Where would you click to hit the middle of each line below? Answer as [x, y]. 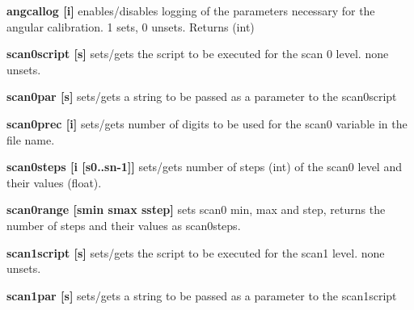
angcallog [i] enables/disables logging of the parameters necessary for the [191, 10]
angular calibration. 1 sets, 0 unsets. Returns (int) [131, 26]
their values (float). [54, 182]
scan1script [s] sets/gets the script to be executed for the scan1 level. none [196, 252]
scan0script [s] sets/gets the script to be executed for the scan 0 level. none [198, 54]
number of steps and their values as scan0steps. [124, 225]
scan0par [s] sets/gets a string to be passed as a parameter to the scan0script [202, 96]
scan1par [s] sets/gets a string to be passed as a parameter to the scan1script [202, 295]
